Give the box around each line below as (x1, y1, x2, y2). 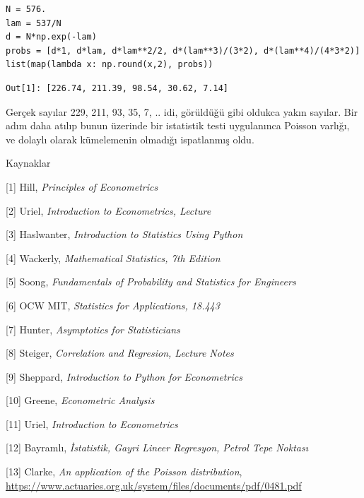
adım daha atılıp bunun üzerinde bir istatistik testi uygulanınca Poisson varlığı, (6, 118, 350, 133)
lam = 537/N (6, 18, 61, 28)
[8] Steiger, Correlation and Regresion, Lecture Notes (6, 345, 234, 360)
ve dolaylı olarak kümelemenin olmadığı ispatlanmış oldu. (6, 131, 254, 146)
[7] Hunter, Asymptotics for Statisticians (6, 321, 180, 336)
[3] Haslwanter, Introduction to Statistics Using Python (6, 227, 243, 242)
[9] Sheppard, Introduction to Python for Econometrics (6, 369, 242, 384)
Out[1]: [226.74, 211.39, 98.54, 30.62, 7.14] (6, 83, 228, 93)
